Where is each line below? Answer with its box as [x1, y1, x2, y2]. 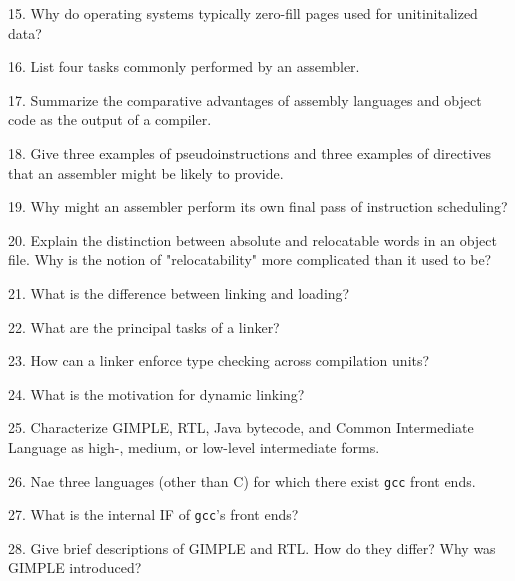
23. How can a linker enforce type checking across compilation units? [8, 350, 430, 371]
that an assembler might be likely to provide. [8, 162, 284, 183]
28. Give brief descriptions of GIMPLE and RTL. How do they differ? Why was [8, 537, 496, 558]
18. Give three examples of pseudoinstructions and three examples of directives [8, 142, 491, 163]
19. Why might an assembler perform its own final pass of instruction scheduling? [8, 196, 508, 217]
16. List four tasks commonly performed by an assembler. [8, 56, 360, 77]
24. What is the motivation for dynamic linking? [8, 383, 305, 404]
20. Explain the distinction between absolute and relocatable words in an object [8, 229, 497, 250]
